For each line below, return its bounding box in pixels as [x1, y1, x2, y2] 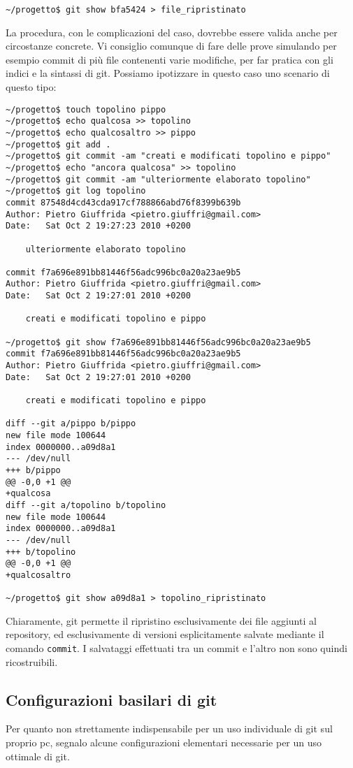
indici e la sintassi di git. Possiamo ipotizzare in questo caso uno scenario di [6, 66, 330, 80]
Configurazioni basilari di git [6, 688, 217, 710]
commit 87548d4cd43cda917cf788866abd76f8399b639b [6, 197, 241, 208]
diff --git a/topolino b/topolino [6, 500, 166, 510]
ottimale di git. [6, 748, 70, 763]
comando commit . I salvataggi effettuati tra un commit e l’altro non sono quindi [6, 641, 347, 655]
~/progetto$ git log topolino [6, 186, 146, 196]
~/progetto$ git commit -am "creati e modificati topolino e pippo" [6, 151, 331, 161]
